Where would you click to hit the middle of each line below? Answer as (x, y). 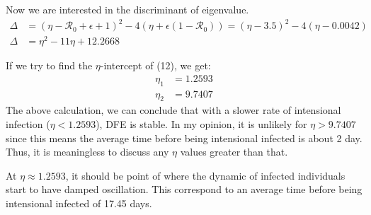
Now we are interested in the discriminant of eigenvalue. (127, 9)
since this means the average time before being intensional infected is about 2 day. (184, 138)
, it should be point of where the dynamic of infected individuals (205, 175)
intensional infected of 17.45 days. (79, 203)
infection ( (28, 124)
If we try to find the (49, 65)
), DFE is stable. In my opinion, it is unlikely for (201, 124)
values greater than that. (234, 152)
